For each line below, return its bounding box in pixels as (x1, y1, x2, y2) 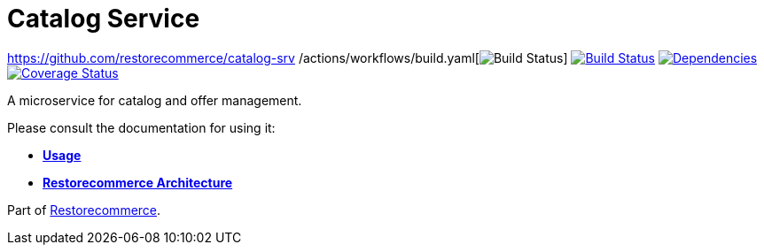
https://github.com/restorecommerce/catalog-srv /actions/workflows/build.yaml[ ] (7, 50, 568, 65)
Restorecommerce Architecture (43, 174, 233, 190)
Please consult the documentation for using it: (7, 119, 276, 135)
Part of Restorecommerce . (7, 202, 161, 218)
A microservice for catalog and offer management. (7, 92, 302, 108)
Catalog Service (7, 4, 200, 34)
